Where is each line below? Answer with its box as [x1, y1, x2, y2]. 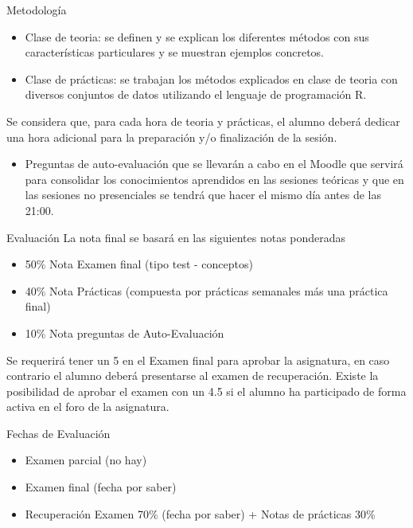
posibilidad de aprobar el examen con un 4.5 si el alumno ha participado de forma [6, 382, 407, 399]
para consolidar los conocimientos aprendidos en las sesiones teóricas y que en [25, 170, 404, 187]
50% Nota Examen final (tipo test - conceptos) [25, 256, 253, 272]
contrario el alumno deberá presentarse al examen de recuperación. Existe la [6, 367, 379, 384]
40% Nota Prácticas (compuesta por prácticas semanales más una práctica [25, 282, 388, 299]
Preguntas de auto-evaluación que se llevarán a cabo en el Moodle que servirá [25, 155, 403, 172]
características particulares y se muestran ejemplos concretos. [25, 44, 325, 61]
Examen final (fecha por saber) [25, 479, 177, 495]
